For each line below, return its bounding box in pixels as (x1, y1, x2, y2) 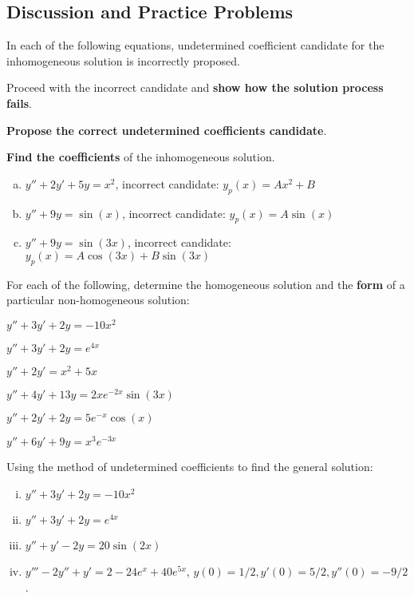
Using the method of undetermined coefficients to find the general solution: (6, 458, 373, 475)
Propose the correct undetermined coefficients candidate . (6, 121, 327, 138)
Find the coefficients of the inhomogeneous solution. (6, 149, 275, 165)
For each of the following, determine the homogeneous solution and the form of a (6, 275, 405, 292)
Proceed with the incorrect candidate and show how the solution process (6, 79, 384, 96)
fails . (6, 94, 32, 111)
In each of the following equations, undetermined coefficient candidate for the (6, 37, 384, 53)
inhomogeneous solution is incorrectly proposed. (6, 52, 240, 69)
